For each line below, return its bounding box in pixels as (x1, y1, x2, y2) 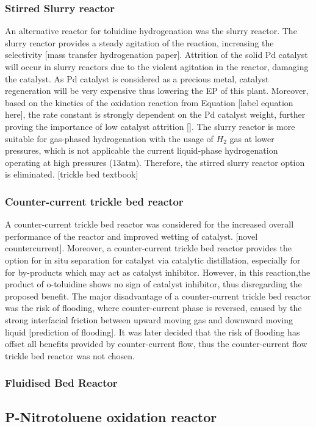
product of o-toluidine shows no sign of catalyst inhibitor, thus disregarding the (5, 278, 302, 290)
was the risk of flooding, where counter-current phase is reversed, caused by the (5, 301, 302, 314)
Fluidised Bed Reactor (5, 375, 118, 390)
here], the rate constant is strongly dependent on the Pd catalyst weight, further (5, 108, 306, 121)
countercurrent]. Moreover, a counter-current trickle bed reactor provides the (5, 242, 292, 254)
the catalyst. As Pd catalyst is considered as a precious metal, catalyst (5, 72, 269, 85)
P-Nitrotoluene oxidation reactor (5, 407, 217, 426)
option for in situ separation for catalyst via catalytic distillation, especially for (5, 253, 301, 266)
